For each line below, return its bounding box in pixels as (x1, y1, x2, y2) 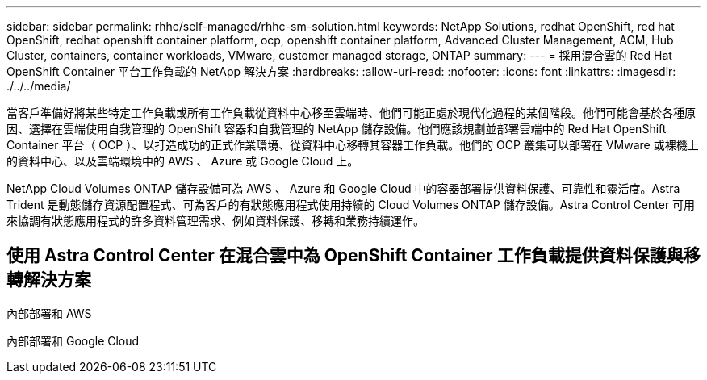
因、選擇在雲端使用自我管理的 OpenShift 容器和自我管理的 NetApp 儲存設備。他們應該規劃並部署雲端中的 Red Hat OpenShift (6, 122, 667, 136)
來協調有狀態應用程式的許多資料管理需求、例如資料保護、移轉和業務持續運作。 (6, 214, 425, 228)
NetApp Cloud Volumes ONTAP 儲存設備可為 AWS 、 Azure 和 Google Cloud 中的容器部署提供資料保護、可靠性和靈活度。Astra (6, 182, 680, 195)
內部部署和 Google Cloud (6, 333, 140, 348)
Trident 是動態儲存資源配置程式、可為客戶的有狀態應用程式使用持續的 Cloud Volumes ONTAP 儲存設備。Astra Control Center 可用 (6, 198, 696, 211)
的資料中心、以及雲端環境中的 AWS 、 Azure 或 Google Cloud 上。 (6, 154, 359, 168)
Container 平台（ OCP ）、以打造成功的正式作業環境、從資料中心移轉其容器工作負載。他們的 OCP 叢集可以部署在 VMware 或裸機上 (6, 138, 699, 152)
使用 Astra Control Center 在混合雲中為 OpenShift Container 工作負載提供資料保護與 (6, 245, 684, 266)
